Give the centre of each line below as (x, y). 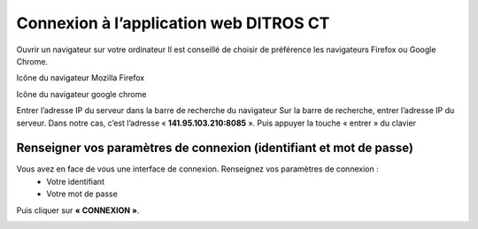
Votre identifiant (76, 181)
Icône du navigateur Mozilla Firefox (81, 78)
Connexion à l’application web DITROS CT (173, 23)
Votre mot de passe (82, 194)
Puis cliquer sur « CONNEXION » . (78, 210)
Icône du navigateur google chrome (81, 94)
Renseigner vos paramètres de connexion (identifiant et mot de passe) (215, 148)
